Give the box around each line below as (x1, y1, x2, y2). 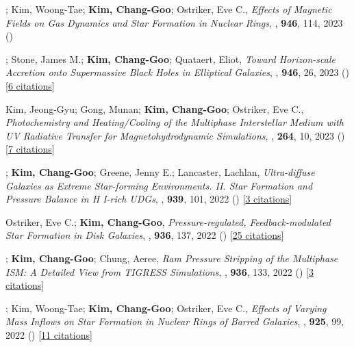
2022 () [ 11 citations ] (5, 327, 92, 342)
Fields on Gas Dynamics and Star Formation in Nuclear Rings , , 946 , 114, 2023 (5, 15, 343, 29)
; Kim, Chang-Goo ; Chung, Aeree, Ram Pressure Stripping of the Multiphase (5, 250, 338, 265)
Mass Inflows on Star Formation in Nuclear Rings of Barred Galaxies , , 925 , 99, (5, 314, 344, 329)
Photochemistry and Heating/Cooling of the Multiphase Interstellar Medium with (5, 115, 344, 129)
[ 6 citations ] (5, 78, 55, 92)
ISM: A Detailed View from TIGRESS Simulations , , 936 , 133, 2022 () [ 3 (5, 264, 314, 279)
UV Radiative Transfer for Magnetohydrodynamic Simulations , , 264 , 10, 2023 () (5, 128, 345, 142)
